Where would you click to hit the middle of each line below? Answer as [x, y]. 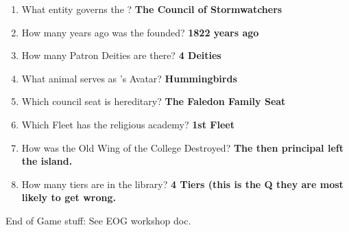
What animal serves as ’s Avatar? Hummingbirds [129, 78]
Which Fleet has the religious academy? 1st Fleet [128, 124]
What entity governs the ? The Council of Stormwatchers [152, 9]
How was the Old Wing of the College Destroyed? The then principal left [182, 147]
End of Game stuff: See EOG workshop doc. [98, 220]
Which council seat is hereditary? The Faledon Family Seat [154, 101]
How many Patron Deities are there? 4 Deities [121, 55]
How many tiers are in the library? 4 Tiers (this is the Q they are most [182, 184]
